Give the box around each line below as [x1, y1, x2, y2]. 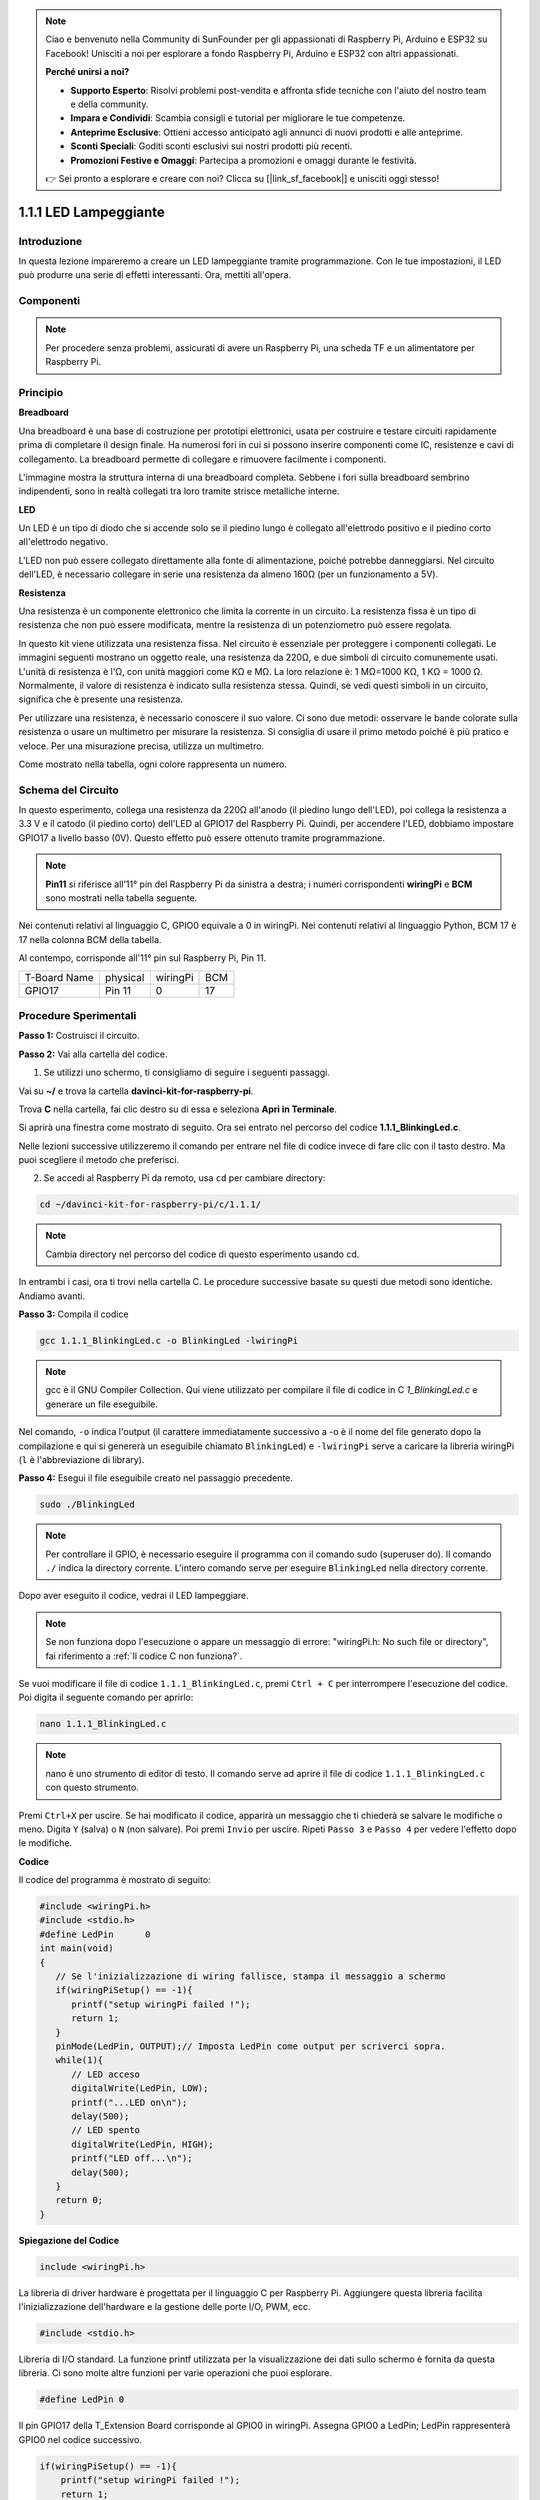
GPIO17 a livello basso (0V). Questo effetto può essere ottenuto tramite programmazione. [18, 831, 385, 844]
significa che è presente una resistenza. [18, 693, 184, 705]
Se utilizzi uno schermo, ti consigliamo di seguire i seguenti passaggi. [43, 1066, 330, 1079]
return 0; [55, 2195, 104, 2206]
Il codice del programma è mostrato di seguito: [18, 1874, 211, 1886]
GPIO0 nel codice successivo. [18, 2433, 142, 2445]
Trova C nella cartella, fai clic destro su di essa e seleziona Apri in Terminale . [18, 1103, 337, 1115]
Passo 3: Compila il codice [18, 1308, 129, 1320]
